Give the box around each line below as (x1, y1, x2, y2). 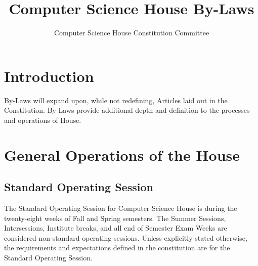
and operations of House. (4, 114, 81, 125)
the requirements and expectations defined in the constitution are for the (4, 242, 230, 253)
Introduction (4, 65, 94, 86)
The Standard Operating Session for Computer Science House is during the (4, 203, 237, 213)
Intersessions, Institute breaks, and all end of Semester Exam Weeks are (4, 223, 227, 233)
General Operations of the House (4, 144, 240, 165)
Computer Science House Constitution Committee (54, 27, 209, 38)
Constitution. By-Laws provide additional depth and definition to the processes (4, 105, 250, 115)
